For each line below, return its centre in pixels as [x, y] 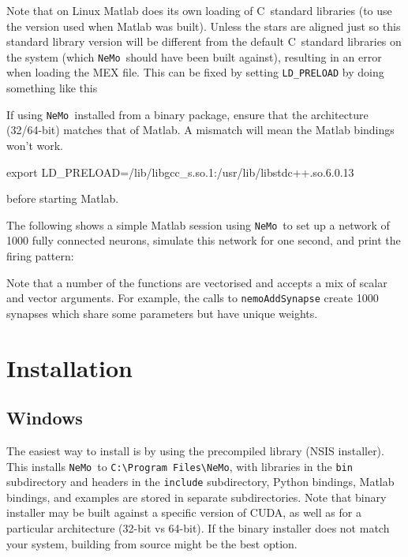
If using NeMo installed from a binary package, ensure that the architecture [187, 114]
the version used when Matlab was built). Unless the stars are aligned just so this [204, 26]
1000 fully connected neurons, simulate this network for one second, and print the [204, 240]
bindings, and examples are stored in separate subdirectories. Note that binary [197, 497]
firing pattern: [40, 255]
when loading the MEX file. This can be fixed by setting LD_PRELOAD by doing [195, 72]
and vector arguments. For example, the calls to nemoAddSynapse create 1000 [193, 298]
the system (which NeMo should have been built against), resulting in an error [194, 56]
